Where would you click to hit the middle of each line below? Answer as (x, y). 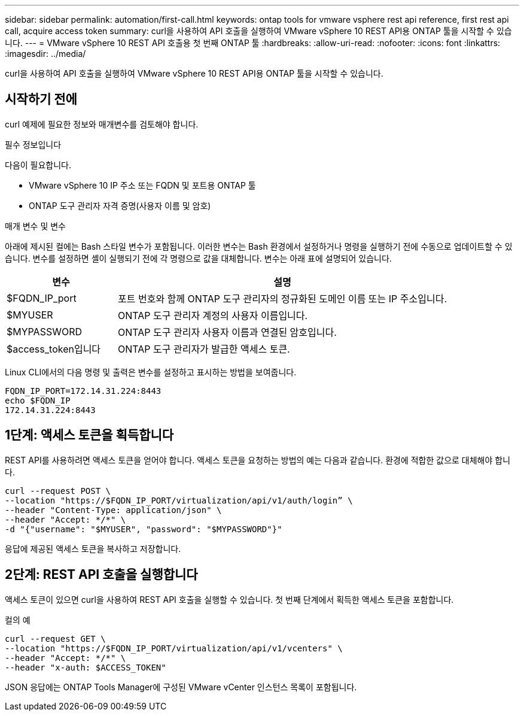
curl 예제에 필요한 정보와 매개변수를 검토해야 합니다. (102, 124)
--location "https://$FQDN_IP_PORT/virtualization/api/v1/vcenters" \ (174, 648)
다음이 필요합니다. (38, 165)
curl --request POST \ (58, 491)
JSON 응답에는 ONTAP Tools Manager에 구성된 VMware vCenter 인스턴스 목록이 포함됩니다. (181, 687)
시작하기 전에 (41, 99)
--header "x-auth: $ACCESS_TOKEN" (86, 667)
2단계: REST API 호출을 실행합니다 (101, 575)
